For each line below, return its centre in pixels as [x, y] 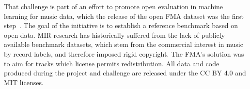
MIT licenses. [24, 82]
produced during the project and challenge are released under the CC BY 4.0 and [125, 73]
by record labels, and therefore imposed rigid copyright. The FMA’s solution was [124, 53]
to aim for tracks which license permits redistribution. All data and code [112, 63]
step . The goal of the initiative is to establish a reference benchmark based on [121, 25]
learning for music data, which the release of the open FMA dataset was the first [124, 16]
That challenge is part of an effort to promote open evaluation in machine [114, 6]
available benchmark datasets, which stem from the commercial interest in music [124, 44]
